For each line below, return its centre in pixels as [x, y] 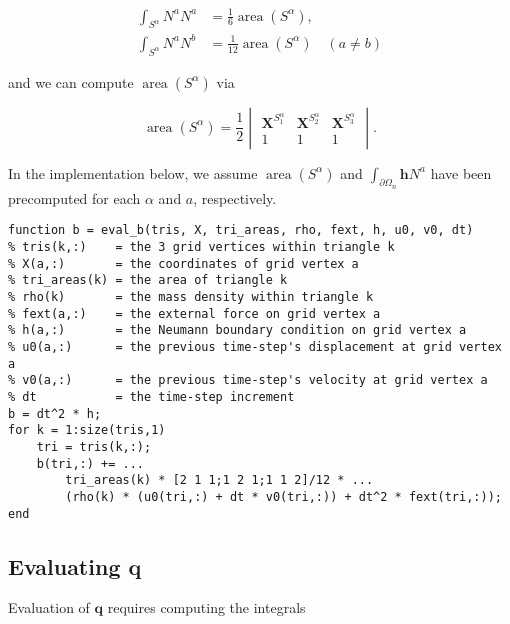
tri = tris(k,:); [94, 447]
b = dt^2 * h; [55, 413]
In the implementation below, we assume [133, 172]
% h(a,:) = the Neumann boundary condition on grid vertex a [237, 330]
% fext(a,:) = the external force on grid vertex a [194, 313]
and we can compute [71, 81]
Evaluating [64, 565]
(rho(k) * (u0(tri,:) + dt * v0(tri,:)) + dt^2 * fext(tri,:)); [283, 496]
